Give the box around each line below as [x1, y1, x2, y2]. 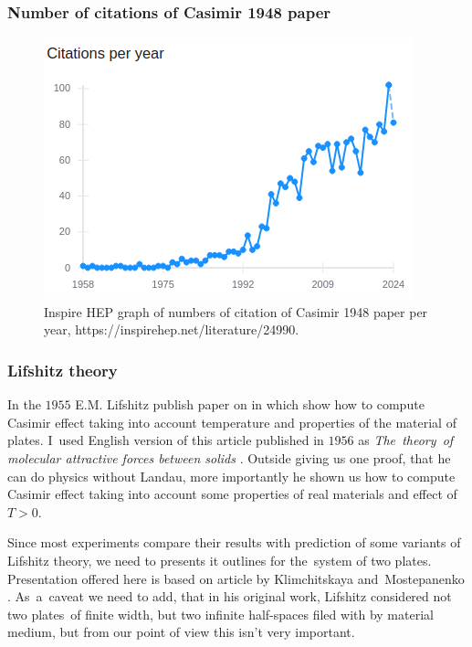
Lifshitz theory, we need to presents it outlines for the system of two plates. [7, 550, 432, 569]
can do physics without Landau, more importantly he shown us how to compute [7, 466, 456, 485]
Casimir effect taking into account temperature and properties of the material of [7, 412, 456, 431]
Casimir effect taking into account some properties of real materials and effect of [7, 484, 457, 504]
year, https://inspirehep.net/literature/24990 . [44, 320, 299, 339]
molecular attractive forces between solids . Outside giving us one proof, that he [7, 449, 451, 467]
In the [7, 395, 41, 414]
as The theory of [358, 430, 454, 450]
